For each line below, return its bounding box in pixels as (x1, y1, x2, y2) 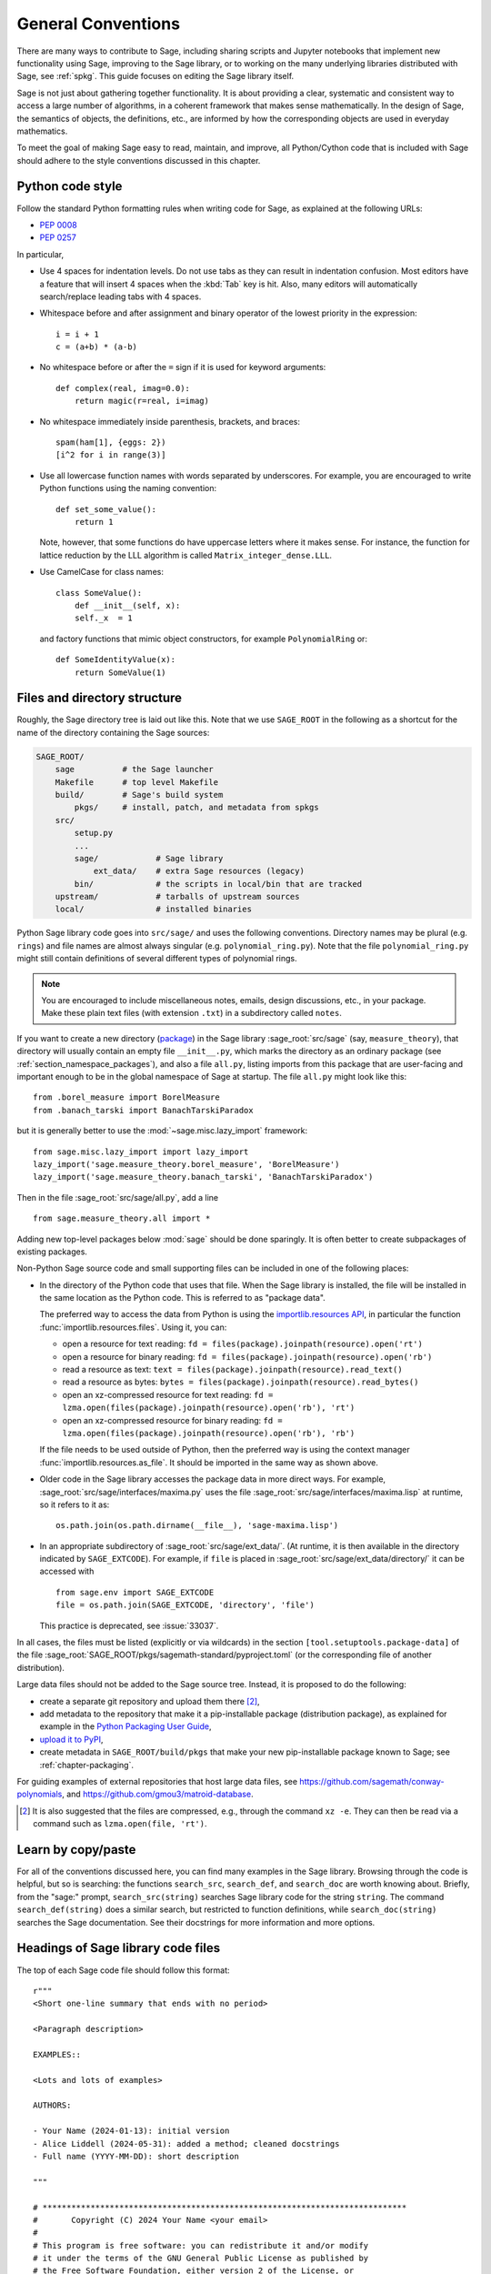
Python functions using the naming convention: (39, 483, 217, 494)
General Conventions (16, 14, 181, 34)
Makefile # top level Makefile (55, 777, 218, 787)
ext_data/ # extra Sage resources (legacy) (93, 866, 305, 877)
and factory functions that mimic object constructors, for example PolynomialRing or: (39, 633, 368, 644)
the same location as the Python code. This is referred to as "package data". (39, 1293, 326, 1303)
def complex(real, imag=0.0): (55, 383, 191, 393)
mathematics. (16, 126, 68, 136)
